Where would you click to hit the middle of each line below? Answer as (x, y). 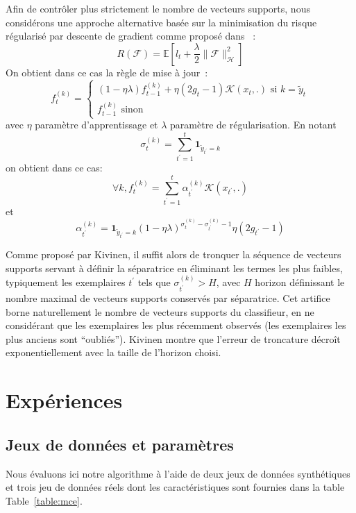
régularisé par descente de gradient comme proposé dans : (131, 36)
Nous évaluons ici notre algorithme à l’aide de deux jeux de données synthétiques (178, 473)
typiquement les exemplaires (66, 282)
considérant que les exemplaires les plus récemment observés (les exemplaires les (176, 325)
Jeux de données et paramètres (120, 444)
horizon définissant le (300, 282)
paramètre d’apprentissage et (96, 124)
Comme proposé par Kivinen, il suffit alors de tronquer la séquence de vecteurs (173, 254)
